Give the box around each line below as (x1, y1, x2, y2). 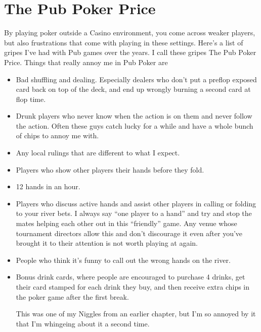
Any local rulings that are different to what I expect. (16, 147, 180, 158)
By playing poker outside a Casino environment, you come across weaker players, (4, 27, 255, 38)
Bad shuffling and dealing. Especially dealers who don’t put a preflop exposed (16, 74, 257, 84)
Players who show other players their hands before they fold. (16, 164, 204, 175)
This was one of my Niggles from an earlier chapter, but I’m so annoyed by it (16, 308, 256, 319)
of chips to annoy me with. (16, 130, 99, 141)
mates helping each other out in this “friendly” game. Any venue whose (16, 218, 237, 229)
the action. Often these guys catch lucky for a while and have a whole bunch (16, 120, 253, 131)
